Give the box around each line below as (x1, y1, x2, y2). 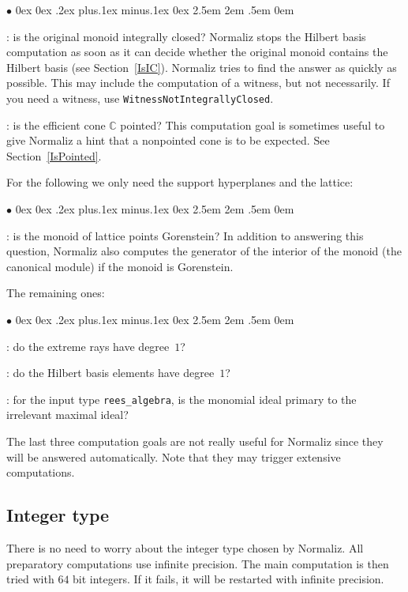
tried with (6, 571, 54, 587)
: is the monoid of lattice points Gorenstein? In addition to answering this (6, 227, 364, 243)
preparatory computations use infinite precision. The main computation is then (6, 555, 389, 571)
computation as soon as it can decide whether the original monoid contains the (6, 43, 388, 60)
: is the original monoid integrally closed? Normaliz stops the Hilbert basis (6, 28, 366, 44)
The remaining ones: (6, 285, 105, 301)
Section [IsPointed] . (6, 147, 102, 164)
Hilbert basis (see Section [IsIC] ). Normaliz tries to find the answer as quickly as (6, 58, 397, 75)
